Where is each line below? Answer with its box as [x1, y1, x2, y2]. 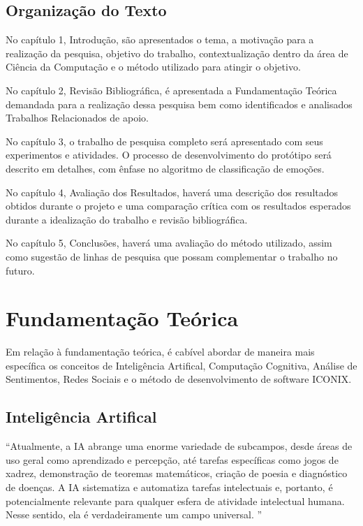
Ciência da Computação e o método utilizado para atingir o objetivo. [6, 59, 301, 74]
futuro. [6, 263, 35, 277]
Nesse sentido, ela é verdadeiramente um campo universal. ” [6, 507, 262, 522]
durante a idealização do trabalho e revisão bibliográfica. [6, 212, 248, 226]
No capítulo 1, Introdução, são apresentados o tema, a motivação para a [6, 32, 314, 47]
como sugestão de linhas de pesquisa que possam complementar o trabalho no [6, 249, 338, 263]
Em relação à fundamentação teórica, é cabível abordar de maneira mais [6, 344, 315, 359]
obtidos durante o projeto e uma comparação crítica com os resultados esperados [6, 198, 351, 213]
